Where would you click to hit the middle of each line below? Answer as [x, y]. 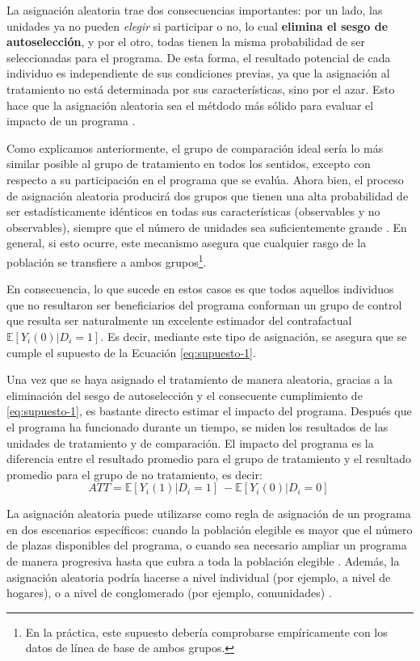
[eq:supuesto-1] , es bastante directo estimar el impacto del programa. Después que [209, 411]
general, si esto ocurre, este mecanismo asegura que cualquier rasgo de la [187, 243]
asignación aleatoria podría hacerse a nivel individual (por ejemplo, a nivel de [199, 577]
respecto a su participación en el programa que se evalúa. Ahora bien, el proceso [205, 179]
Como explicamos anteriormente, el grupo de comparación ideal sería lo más [195, 147]
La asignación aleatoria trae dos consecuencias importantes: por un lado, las [195, 10]
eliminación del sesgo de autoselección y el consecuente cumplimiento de [185, 395]
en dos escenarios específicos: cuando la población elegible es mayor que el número [210, 529]
